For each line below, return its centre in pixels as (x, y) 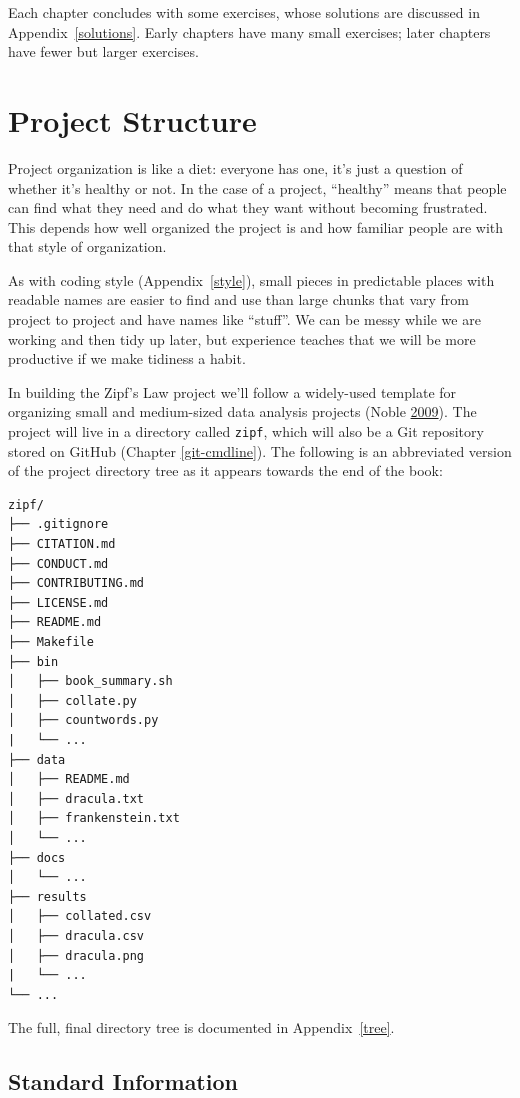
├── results (47, 896)
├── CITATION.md (62, 544)
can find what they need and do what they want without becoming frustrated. (248, 207)
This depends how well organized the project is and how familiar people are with (256, 226)
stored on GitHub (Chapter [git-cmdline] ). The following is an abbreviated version (260, 450)
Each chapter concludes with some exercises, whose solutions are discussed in (244, 12)
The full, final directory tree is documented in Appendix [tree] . (201, 1027)
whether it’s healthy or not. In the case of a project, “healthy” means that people (257, 187)
